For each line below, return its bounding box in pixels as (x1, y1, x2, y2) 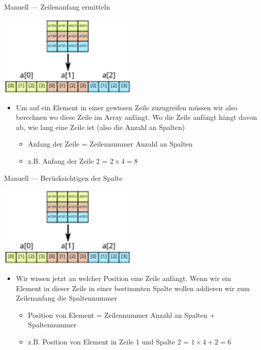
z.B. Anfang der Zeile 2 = (28, 155, 108, 166)
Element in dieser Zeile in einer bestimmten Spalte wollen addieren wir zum (16, 283, 250, 293)
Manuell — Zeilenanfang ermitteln (4, 2, 110, 12)
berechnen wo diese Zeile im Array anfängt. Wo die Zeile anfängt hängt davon (16, 112, 257, 122)
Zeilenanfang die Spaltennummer (16, 293, 117, 303)
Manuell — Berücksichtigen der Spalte (4, 172, 122, 183)
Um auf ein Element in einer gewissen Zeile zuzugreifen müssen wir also (16, 102, 237, 112)
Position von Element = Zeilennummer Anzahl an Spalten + (28, 309, 216, 320)
